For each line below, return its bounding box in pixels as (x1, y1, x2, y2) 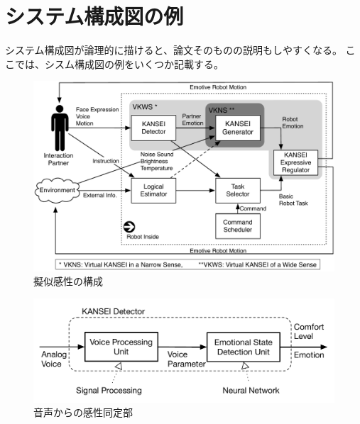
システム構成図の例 (5, 1, 184, 30)
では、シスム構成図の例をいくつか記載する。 (14, 56, 224, 71)
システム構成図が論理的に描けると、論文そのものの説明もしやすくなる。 (5, 43, 342, 57)
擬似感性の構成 (33, 274, 103, 289)
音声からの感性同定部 (33, 405, 133, 420)
